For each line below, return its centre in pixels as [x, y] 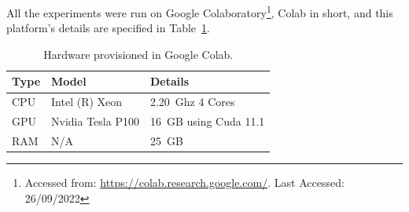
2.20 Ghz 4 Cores [192, 102]
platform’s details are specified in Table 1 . [108, 28]
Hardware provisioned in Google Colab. [138, 54]
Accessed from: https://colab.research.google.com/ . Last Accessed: [184, 183]
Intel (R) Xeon [87, 102]
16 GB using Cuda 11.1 [207, 121]
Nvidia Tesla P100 [95, 121]
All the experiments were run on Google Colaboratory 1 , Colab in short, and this [200, 11]
